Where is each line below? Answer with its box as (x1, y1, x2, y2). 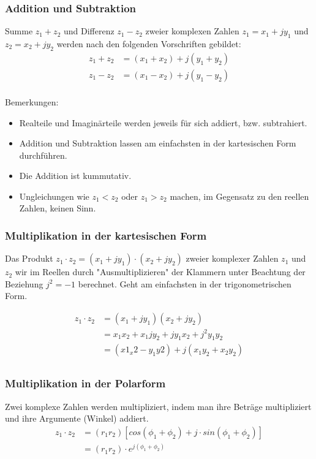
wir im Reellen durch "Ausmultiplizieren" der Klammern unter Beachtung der (15, 265, 306, 278)
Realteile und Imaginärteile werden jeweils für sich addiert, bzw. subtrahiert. (19, 116, 307, 129)
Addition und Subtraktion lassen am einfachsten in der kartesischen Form (19, 137, 296, 150)
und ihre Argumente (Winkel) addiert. (5, 412, 149, 425)
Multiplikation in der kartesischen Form (5, 227, 207, 243)
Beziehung (5, 277, 43, 290)
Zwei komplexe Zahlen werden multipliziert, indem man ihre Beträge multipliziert (5, 400, 312, 412)
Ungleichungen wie (19, 189, 89, 202)
